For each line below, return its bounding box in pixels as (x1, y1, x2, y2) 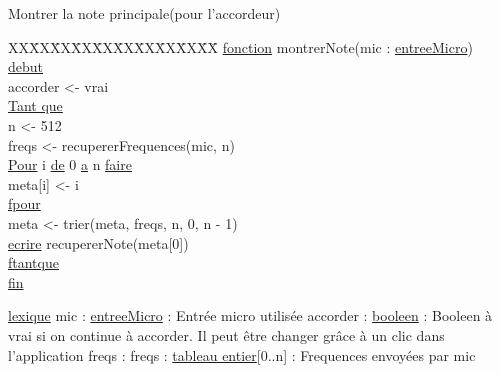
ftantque (8, 252, 59, 273)
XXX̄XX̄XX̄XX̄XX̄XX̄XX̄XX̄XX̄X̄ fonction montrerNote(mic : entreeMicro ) (8, 36, 473, 57)
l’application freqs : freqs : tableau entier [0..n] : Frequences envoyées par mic (8, 344, 476, 365)
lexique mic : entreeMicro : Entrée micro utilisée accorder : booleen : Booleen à (8, 305, 493, 326)
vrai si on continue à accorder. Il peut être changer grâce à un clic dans (8, 324, 445, 345)
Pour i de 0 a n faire (8, 154, 132, 175)
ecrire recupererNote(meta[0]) (8, 232, 189, 253)
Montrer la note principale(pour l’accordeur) (8, 3, 281, 23)
